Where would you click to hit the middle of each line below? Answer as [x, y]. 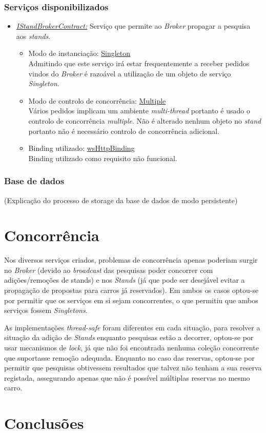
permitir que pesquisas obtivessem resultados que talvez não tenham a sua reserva [133, 368]
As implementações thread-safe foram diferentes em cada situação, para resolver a [132, 327]
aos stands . [33, 36]
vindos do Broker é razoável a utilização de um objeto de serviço [130, 73]
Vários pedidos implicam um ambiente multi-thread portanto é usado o [139, 111]
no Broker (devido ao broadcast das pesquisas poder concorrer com [109, 270]
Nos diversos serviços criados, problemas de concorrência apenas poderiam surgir [131, 260]
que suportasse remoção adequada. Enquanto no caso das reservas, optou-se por [129, 357]
